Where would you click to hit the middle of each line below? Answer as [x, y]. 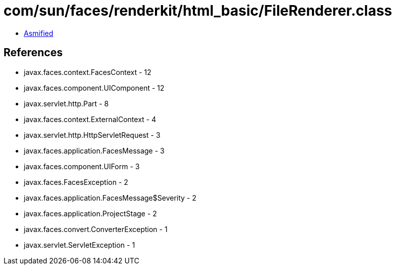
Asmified [39, 33]
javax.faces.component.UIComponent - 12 [94, 88]
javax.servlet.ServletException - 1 [80, 245]
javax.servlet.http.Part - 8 [66, 103]
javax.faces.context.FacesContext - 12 [88, 72]
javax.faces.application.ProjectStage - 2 [90, 213]
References [33, 53]
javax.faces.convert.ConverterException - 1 [96, 229]
